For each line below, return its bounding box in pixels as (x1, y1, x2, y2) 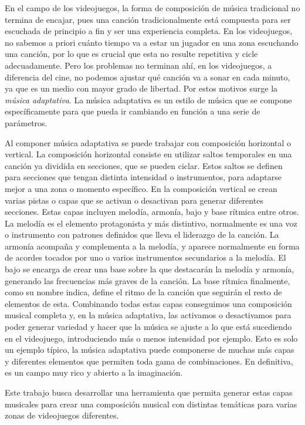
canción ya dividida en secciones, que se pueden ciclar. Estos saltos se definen (5, 159, 283, 171)
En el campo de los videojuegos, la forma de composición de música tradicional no (5, 2, 300, 14)
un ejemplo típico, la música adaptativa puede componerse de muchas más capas (5, 343, 294, 356)
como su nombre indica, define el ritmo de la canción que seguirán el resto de (5, 286, 282, 298)
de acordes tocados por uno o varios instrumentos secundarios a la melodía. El (5, 251, 286, 264)
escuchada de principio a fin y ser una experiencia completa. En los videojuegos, (5, 25, 293, 37)
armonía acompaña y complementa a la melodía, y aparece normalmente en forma (5, 240, 300, 252)
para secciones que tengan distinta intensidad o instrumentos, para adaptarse (5, 171, 282, 183)
